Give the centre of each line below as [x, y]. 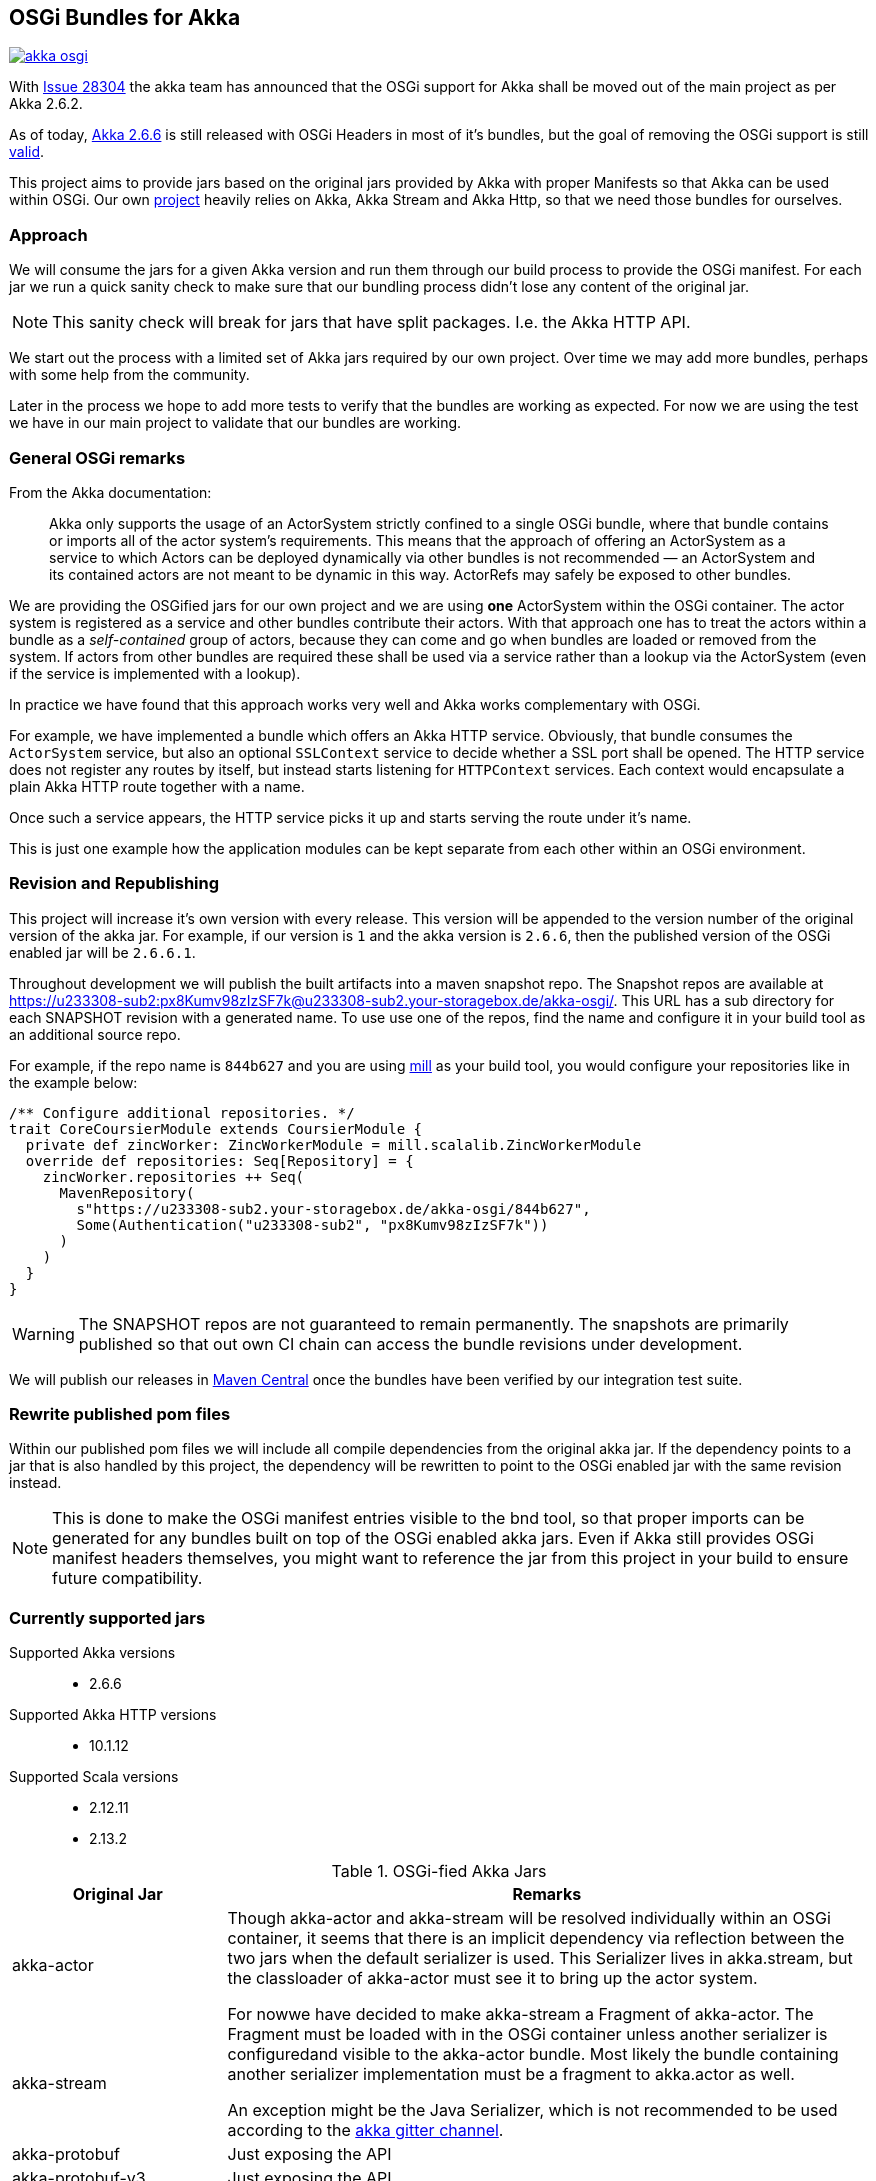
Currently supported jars [107, 1617]
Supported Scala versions [94, 1777]
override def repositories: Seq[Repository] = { [219, 1160]
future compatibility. [127, 1578]
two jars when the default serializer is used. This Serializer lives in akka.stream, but [540, 1958]
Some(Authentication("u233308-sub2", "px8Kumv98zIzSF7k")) [312, 1224]
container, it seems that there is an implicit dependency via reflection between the [536, 1938]
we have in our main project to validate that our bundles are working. [235, 423]
